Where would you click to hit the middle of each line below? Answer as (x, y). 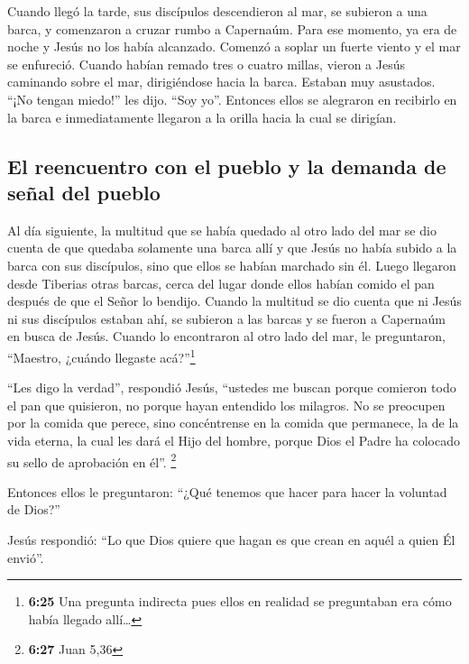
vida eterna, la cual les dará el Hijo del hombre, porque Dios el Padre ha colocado (234, 440)
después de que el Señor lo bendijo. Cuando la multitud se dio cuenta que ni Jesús (234, 301)
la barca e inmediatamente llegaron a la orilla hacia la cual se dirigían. (202, 117)
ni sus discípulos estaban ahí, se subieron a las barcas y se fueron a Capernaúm (226, 318)
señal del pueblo (84, 192)
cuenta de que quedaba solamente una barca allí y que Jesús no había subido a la (232, 248)
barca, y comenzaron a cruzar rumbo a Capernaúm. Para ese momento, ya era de (232, 28)
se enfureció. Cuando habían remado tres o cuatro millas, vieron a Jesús (206, 64)
